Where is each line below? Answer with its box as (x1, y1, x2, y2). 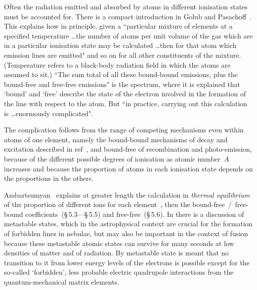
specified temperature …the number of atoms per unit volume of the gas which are (4, 30, 253, 41)
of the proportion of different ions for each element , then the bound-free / (4, 199, 232, 209)
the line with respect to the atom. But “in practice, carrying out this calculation (4, 98, 248, 108)
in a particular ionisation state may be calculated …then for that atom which (4, 40, 237, 50)
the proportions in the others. (4, 173, 94, 183)
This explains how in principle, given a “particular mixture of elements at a (4, 21, 233, 31)
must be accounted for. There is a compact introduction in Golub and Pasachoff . (4, 11, 252, 21)
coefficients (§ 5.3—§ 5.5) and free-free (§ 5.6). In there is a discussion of (25, 208, 244, 219)
